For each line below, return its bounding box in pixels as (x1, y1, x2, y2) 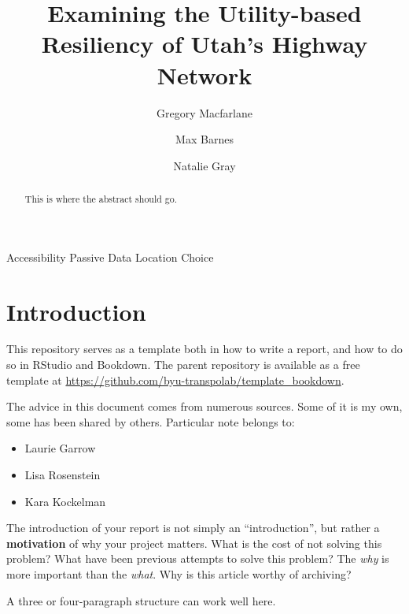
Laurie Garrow (24, 440, 96, 456)
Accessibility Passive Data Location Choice (6, 248, 214, 265)
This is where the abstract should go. (24, 192, 178, 206)
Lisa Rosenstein (24, 467, 101, 483)
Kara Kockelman (24, 493, 106, 509)
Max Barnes (175, 131, 234, 147)
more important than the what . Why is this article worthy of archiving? (6, 565, 352, 582)
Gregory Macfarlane (157, 104, 252, 121)
